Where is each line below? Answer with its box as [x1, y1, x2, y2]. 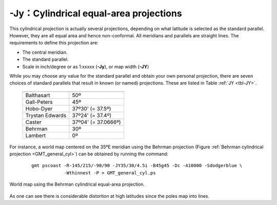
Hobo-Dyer [25, 105, 53, 112]
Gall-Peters [25, 98, 53, 105]
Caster [25, 118, 42, 125]
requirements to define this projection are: [9, 40, 98, 46]
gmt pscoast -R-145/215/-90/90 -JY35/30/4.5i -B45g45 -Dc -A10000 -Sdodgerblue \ [31, 163, 243, 169]
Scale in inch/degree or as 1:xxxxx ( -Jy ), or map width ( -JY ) [22, 63, 149, 70]
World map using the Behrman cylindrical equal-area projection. [9, 181, 145, 188]
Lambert [25, 132, 46, 139]
